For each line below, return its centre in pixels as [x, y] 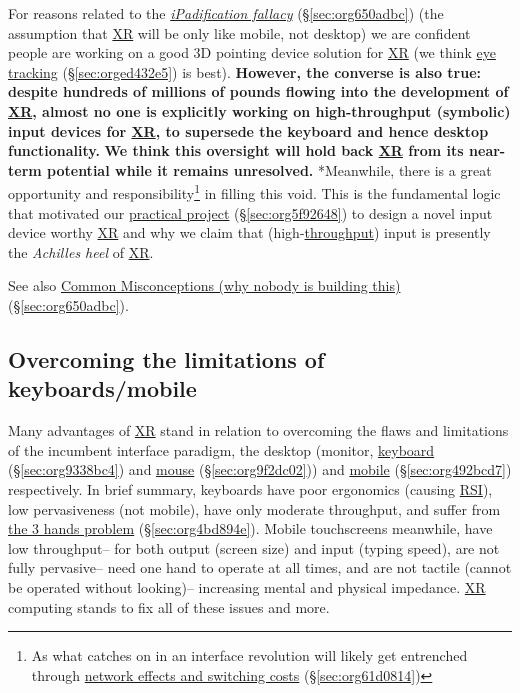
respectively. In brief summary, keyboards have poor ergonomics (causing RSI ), [250, 488]
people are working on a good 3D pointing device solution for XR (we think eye [252, 52]
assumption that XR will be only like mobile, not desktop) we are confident [239, 32]
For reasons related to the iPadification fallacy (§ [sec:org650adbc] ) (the [226, 13]
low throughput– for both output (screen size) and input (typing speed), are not [254, 547]
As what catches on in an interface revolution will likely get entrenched [249, 655]
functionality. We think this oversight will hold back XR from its [236, 150]
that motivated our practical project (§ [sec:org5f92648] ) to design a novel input [250, 212]
